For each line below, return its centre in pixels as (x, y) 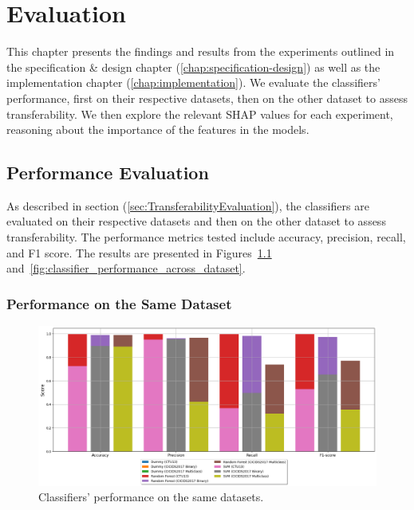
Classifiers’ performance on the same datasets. (151, 497)
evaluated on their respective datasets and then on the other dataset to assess (196, 221)
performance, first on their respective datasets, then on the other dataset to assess (207, 98)
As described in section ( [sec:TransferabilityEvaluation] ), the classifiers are (188, 205)
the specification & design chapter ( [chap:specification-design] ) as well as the (193, 67)
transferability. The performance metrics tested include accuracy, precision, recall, (206, 237)
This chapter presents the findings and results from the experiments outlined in (201, 51)
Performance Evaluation (108, 173)
